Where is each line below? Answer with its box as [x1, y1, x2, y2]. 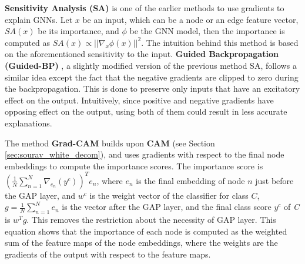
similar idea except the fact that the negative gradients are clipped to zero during [5, 71, 299, 83]
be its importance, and [38, 25, 119, 37]
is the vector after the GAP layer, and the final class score [62, 200, 272, 213]
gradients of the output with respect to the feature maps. [5, 248, 211, 260]
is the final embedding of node [136, 174, 245, 186]
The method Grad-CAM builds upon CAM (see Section [5, 136, 215, 149]
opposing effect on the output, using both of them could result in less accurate [5, 105, 287, 118]
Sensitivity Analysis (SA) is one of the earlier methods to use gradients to [5, 2, 284, 14]
